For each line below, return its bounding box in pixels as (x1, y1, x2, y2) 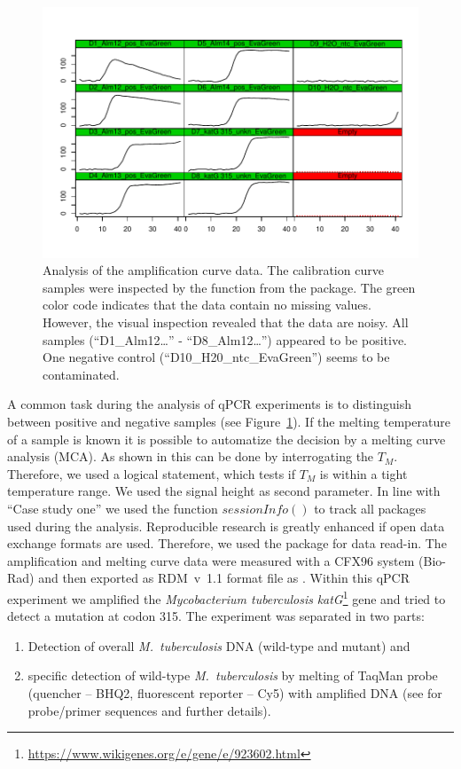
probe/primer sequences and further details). (27, 701, 271, 719)
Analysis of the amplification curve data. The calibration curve (43, 261, 384, 279)
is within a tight (319, 464, 408, 483)
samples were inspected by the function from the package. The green (43, 278, 416, 296)
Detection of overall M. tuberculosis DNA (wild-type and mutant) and (27, 636, 410, 655)
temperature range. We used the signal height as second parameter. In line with (7, 482, 441, 500)
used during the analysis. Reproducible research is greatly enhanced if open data (7, 516, 445, 535)
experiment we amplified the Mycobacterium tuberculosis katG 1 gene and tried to (7, 586, 446, 608)
